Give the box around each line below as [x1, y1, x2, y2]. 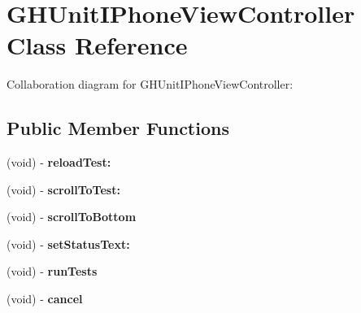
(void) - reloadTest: [7, 154, 111, 171]
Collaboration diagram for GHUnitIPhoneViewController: [7, 76, 294, 93]
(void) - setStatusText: [7, 235, 130, 252]
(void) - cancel [7, 290, 83, 307]
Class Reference [7, 28, 188, 62]
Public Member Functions [7, 115, 229, 141]
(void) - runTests [7, 263, 98, 280]
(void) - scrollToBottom [7, 208, 137, 225]
